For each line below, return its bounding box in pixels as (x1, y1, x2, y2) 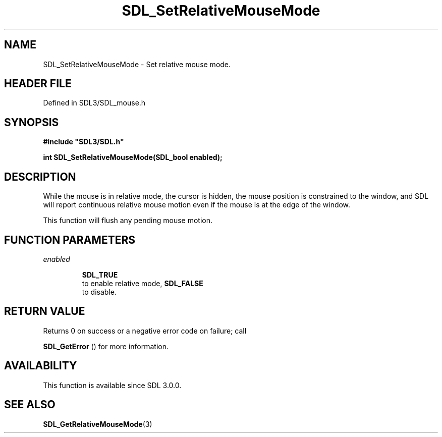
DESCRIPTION (4, 170, 76, 183)
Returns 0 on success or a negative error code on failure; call (43, 326, 247, 335)
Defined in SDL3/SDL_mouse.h (43, 98, 146, 107)
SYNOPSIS (4, 116, 59, 129)
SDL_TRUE (82, 270, 118, 279)
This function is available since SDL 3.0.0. (43, 380, 182, 390)
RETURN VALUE (4, 305, 85, 318)
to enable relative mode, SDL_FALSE (82, 279, 203, 288)
